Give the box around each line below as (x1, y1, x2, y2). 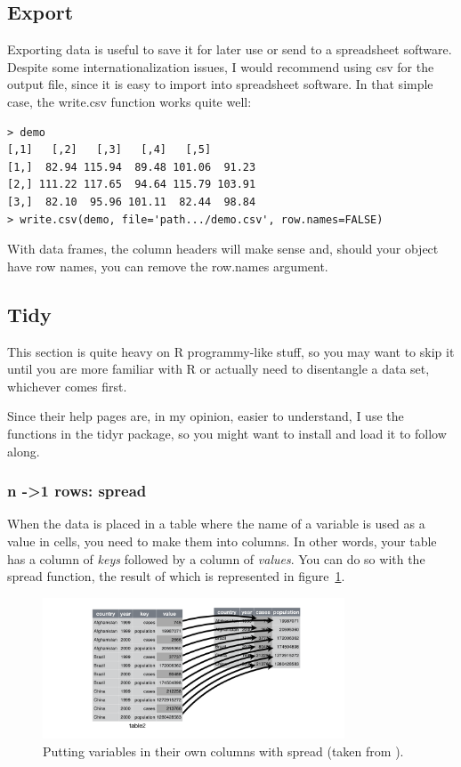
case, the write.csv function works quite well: (7, 92, 252, 110)
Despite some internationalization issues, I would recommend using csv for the (7, 57, 434, 76)
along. (7, 441, 40, 460)
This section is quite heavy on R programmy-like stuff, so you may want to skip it (7, 342, 455, 360)
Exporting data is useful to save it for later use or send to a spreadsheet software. (7, 40, 452, 59)
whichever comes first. (7, 376, 127, 395)
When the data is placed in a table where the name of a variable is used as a (7, 514, 425, 533)
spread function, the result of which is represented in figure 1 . (7, 567, 345, 585)
